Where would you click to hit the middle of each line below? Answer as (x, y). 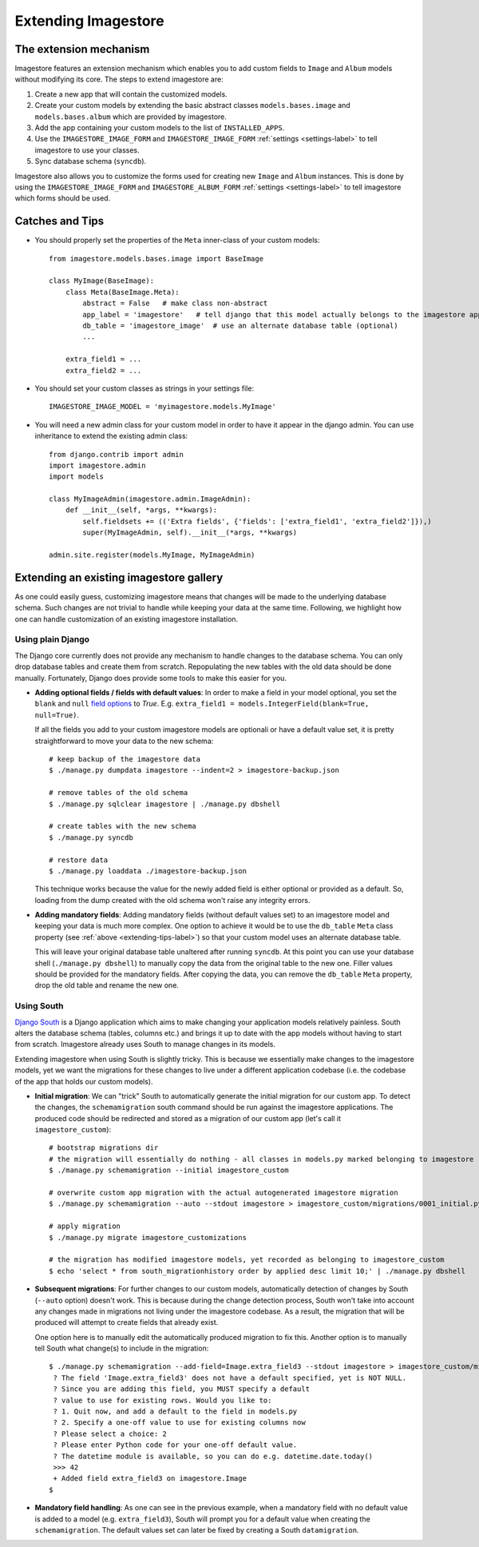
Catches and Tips (59, 221)
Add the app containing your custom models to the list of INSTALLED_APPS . (160, 128)
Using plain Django (52, 639)
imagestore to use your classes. (87, 150)
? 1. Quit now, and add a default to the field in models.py (175, 1412)
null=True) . (57, 714)
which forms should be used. (63, 198)
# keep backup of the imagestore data (125, 759)
